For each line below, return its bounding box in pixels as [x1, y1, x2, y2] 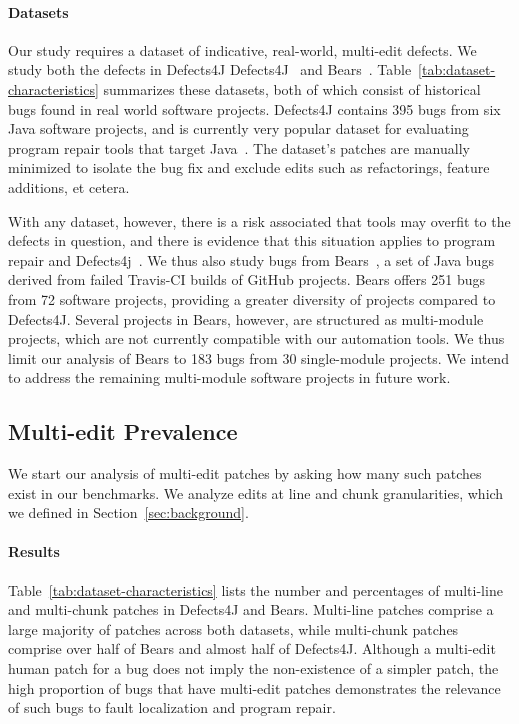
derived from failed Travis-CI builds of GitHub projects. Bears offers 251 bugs [8, 269, 485, 290]
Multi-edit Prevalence [8, 416, 238, 447]
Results [8, 541, 60, 562]
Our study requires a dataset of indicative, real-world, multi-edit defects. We [8, 39, 477, 60]
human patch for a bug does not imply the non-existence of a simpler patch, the [8, 658, 499, 679]
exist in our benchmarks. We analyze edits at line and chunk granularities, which [8, 482, 504, 503]
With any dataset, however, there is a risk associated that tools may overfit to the [8, 210, 511, 231]
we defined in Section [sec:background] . [8, 502, 249, 523]
